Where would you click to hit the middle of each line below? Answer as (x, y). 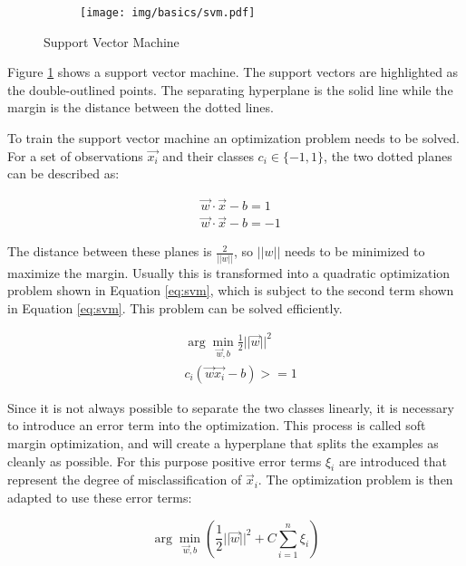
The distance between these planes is (110, 251)
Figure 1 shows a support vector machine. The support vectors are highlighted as (233, 72)
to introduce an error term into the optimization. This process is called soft (217, 425)
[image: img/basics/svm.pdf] (168, 13)
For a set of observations (75, 155)
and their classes (208, 155)
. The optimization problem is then (355, 480)
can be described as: (63, 173)
